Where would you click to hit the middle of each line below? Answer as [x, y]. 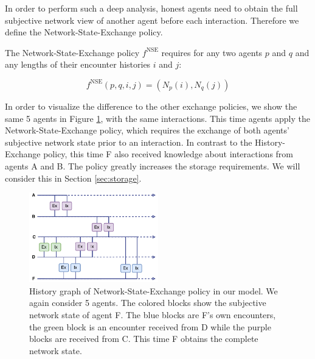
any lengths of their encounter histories [78, 64]
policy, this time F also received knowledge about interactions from [168, 154]
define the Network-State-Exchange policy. [84, 32]
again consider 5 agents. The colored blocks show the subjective [148, 303]
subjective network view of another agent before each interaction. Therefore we [152, 20]
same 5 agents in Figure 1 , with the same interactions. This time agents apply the [157, 118]
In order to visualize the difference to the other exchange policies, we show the [151, 106]
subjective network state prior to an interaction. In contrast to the [129, 142]
